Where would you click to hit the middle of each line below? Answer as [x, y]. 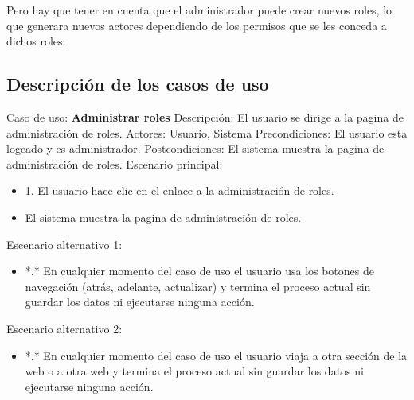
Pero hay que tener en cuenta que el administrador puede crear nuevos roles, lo [199, 10]
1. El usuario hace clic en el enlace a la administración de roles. [180, 190]
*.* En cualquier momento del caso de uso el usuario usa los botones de [199, 271]
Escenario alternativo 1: [64, 244]
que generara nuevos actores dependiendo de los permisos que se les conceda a [197, 25]
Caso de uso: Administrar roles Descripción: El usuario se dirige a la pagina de [205, 117]
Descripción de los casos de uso [138, 84]
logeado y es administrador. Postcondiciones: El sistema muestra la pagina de [195, 148]
